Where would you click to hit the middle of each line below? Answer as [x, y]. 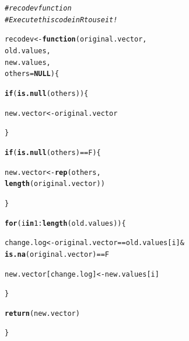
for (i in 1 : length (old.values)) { [65, 223]
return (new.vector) [42, 313]
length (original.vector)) [55, 184]
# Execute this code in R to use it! [61, 20]
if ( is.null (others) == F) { [53, 152]
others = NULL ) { [32, 74]
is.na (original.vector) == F [57, 254]
